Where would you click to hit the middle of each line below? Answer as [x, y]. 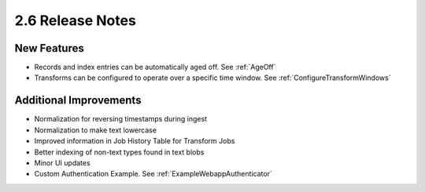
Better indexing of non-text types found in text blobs [119, 152]
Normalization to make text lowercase [96, 130]
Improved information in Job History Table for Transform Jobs [135, 141]
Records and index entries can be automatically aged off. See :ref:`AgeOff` [155, 67]
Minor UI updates [62, 163]
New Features [49, 48]
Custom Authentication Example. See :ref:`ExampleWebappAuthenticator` [153, 174]
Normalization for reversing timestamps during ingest [121, 119]
